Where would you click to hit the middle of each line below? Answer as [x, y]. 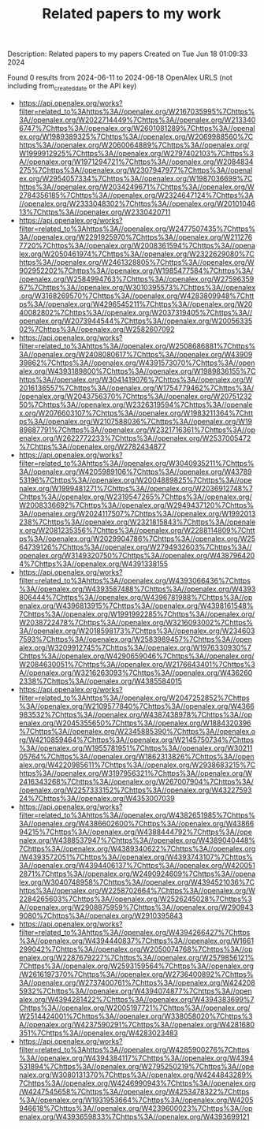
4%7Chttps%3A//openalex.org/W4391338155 [93, 564]
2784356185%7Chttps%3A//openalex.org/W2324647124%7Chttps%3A [136, 195]
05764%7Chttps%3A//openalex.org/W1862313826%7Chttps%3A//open [136, 756]
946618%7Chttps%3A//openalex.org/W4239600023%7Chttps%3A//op [136, 1108]
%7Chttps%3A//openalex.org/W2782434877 [92, 446]
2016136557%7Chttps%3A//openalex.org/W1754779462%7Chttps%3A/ [136, 388]
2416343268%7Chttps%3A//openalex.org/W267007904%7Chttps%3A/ [136, 781]
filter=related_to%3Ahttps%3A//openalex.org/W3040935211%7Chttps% [136, 463]
